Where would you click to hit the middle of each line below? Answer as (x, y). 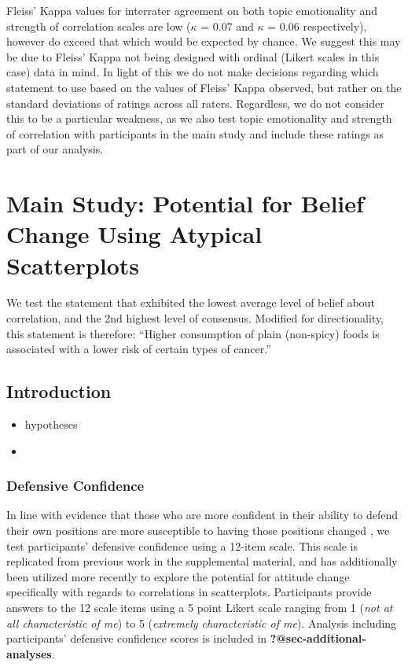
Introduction (59, 391)
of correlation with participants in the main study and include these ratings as (195, 133)
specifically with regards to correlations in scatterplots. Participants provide (189, 592)
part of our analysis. (55, 149)
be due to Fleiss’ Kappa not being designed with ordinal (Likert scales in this (193, 56)
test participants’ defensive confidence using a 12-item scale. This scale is (182, 545)
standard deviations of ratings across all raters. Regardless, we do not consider (195, 103)
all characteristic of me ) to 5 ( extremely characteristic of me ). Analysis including (202, 623)
